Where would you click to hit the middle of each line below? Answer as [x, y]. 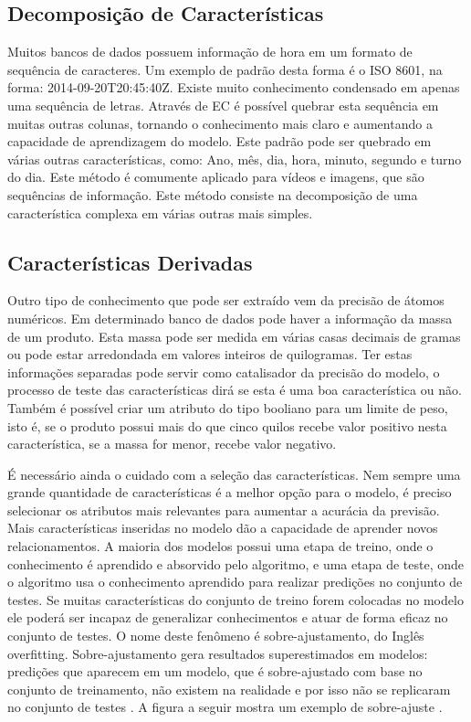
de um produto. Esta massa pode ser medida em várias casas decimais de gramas [234, 336]
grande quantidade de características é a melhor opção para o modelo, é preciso [230, 492]
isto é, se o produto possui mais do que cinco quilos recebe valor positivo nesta [227, 425]
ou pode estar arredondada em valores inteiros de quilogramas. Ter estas [210, 354]
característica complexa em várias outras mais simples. [160, 212]
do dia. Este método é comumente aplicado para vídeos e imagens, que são [216, 177]
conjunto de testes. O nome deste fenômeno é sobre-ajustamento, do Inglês [216, 636]
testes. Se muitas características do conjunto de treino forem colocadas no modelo [235, 599]
